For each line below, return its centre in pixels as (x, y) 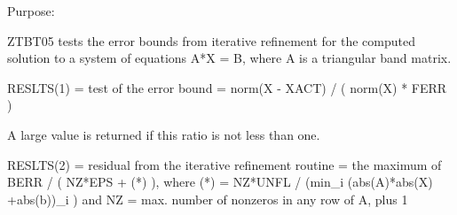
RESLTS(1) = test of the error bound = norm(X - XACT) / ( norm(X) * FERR (227, 87)
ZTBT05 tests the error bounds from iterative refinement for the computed (211, 40)
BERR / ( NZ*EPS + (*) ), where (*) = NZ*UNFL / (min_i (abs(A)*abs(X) (220, 182)
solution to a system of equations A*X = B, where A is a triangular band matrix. (229, 58)
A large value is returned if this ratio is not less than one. (164, 134)
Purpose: (31, 11)
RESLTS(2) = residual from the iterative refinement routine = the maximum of (225, 164)
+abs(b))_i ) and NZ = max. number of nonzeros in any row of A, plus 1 (208, 199)
